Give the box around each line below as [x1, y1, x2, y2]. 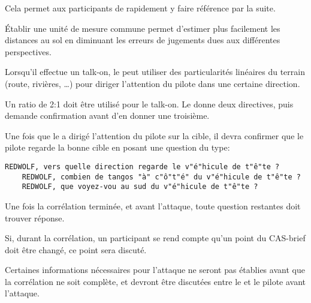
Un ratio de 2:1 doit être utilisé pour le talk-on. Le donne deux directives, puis [5, 97, 294, 110]
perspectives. [5, 45, 52, 58]
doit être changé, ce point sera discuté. [5, 243, 147, 256]
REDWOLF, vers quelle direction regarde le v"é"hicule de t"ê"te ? [5, 162, 280, 171]
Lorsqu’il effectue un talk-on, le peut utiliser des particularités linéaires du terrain [5, 65, 305, 78]
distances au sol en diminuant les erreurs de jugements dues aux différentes [5, 34, 280, 46]
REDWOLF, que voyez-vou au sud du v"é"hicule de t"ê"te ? [22, 182, 258, 191]
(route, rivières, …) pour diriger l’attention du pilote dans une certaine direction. [5, 77, 300, 89]
